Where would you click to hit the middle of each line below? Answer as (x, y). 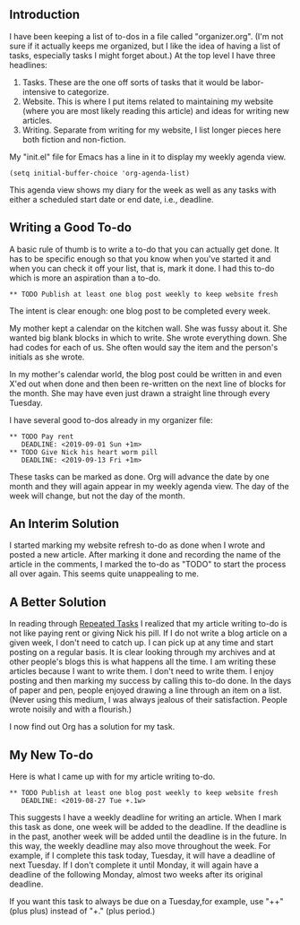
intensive (39, 91)
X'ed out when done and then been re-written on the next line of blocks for (148, 384)
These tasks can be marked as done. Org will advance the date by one (140, 476)
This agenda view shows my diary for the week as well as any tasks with (143, 190)
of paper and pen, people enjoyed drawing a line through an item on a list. (146, 690)
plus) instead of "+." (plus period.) (93, 911)
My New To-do (51, 755)
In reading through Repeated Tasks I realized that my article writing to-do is (149, 624)
